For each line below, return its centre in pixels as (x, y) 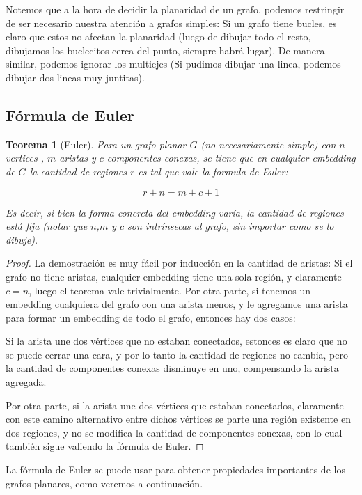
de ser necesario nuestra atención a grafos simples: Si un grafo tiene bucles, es (171, 23)
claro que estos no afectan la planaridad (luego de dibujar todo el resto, (158, 37)
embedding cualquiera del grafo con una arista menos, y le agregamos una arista (177, 304)
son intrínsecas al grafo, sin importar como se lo (231, 226)
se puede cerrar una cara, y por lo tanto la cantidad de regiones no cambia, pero (177, 354)
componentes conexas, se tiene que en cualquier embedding (231, 158)
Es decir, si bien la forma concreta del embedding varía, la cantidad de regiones (175, 212)
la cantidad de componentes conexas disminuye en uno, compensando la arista (172, 368)
